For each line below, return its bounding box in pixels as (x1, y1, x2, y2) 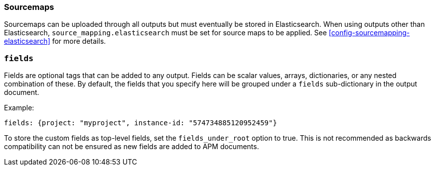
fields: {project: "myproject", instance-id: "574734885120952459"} (4, 119, 277, 127)
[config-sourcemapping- (328, 28, 410, 37)
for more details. (52, 37, 106, 46)
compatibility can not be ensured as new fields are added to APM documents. (4, 142, 259, 151)
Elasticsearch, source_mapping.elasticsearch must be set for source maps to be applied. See (4, 28, 327, 37)
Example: (4, 103, 34, 112)
